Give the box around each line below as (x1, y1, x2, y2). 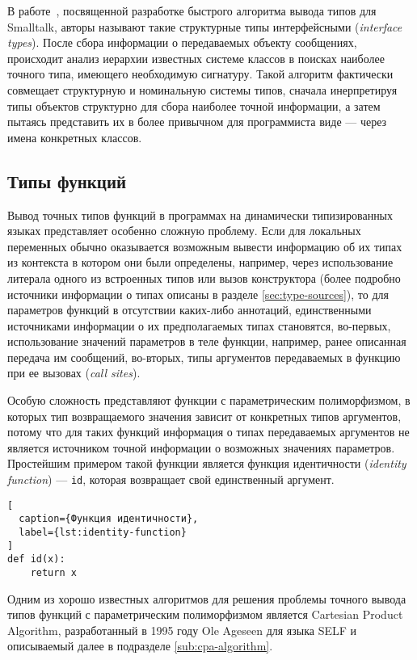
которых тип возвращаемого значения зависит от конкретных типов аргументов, (7, 407, 402, 424)
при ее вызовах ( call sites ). (7, 364, 141, 381)
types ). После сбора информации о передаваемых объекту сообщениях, (7, 34, 357, 51)
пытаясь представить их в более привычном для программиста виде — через (7, 113, 387, 130)
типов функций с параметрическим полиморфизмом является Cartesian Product (7, 606, 403, 623)
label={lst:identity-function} (19, 527, 187, 539)
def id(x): (7, 553, 65, 565)
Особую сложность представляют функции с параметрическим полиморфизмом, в (7, 392, 411, 409)
